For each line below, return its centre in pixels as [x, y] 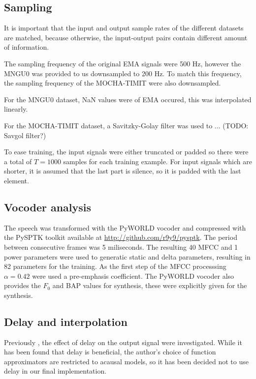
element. [16, 180]
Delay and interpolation [66, 321]
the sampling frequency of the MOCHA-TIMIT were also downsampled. [112, 83]
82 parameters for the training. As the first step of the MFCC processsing [115, 266]
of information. [27, 47]
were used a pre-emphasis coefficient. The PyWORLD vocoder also [133, 276]
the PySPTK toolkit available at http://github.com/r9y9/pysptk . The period [121, 237]
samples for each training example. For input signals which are [158, 161]
